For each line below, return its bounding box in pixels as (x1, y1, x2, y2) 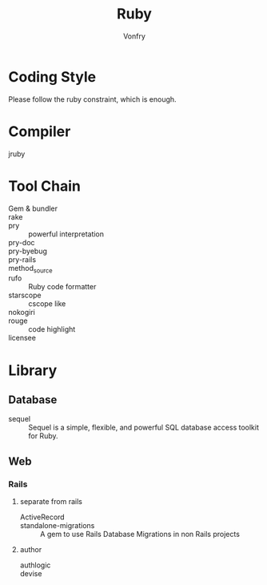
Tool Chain (8, 177, 82, 195)
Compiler (8, 122, 71, 140)
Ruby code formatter (28, 282, 97, 292)
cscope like (28, 299, 66, 309)
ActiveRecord (19, 512, 66, 522)
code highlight (28, 325, 76, 334)
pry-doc (8, 237, 35, 247)
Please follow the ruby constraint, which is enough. (8, 94, 177, 104)
